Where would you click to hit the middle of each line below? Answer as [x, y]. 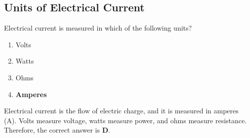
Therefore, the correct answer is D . [57, 130]
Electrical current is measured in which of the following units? [98, 28]
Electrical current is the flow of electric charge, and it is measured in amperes [121, 111]
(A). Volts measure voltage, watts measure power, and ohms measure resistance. [125, 120]
